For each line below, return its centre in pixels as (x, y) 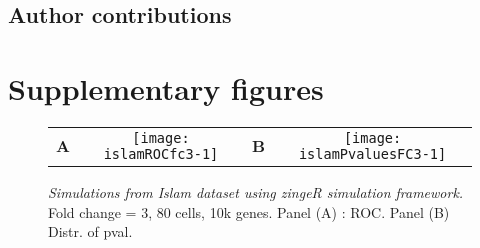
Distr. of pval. (90, 231)
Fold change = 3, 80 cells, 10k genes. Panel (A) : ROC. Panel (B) (249, 211)
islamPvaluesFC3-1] (372, 153)
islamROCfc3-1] (161, 153)
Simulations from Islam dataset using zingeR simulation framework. (256, 191)
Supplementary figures (166, 87)
